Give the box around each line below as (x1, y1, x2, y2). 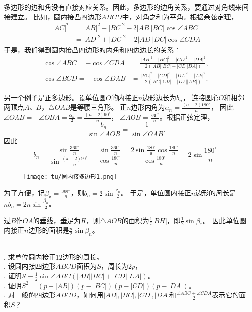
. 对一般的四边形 (4, 290, 56, 300)
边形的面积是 (28, 225, 69, 235)
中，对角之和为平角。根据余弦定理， (122, 11, 238, 21)
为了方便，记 (4, 188, 45, 198)
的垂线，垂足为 (33, 215, 81, 225)
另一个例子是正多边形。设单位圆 (4, 92, 106, 103)
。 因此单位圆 (203, 215, 246, 225)
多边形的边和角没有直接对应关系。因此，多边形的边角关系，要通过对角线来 (4, 2, 242, 12)
